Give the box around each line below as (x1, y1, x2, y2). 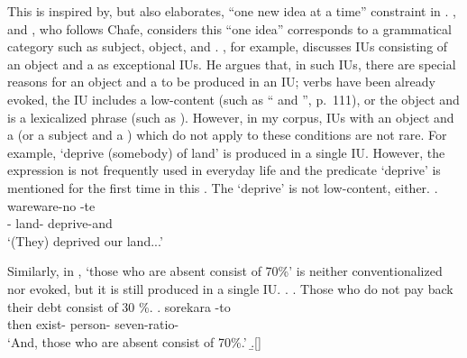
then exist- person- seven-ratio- (7, 315, 179, 334)
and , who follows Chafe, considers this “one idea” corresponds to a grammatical (7, 19, 452, 38)
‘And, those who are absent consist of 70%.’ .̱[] (7, 332, 261, 351)
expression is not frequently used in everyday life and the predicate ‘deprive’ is (7, 161, 441, 179)
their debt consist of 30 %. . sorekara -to (7, 297, 231, 316)
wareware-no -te (7, 196, 96, 215)
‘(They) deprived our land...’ (7, 231, 163, 250)
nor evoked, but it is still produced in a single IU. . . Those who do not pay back (7, 279, 453, 298)
